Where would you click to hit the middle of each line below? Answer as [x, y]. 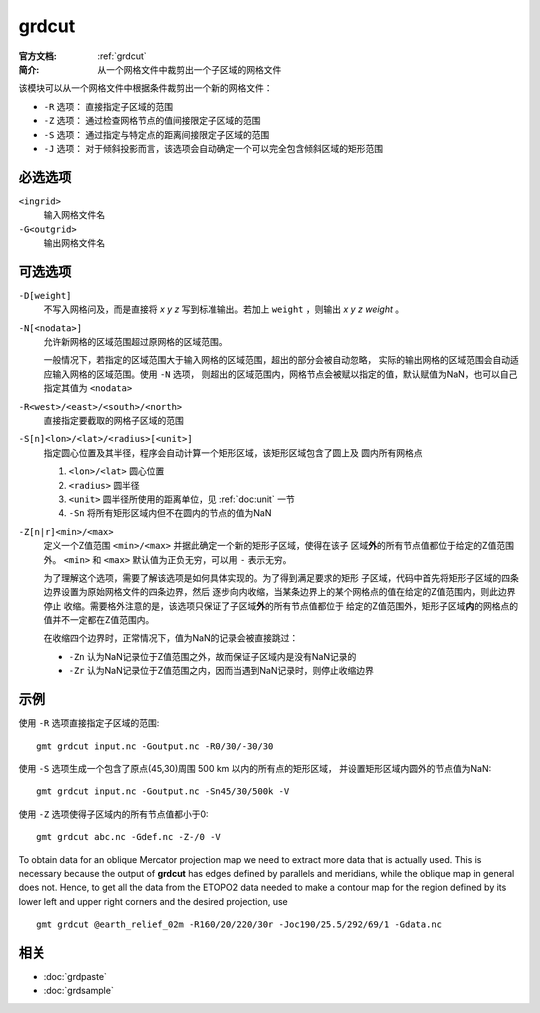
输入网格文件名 [74, 215]
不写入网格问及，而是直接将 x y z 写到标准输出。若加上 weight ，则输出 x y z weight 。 [224, 309]
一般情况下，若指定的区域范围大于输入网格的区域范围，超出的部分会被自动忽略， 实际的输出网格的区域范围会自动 [276, 360]
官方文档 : [37, 56]
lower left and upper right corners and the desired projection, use [153, 901]
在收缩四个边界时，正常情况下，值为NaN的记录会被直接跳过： [171, 638]
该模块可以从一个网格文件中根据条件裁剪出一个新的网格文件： [145, 88]
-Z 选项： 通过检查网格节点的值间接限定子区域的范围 [152, 121]
